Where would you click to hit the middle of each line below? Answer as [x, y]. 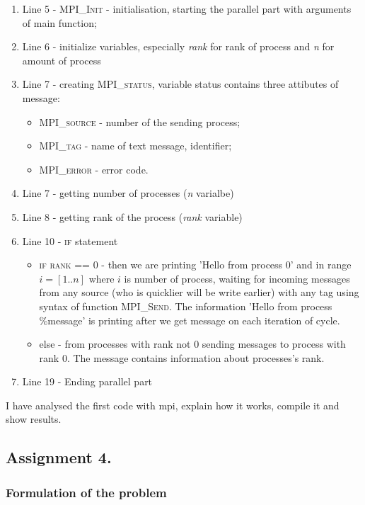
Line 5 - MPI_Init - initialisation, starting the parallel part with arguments [187, 8]
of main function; [59, 22]
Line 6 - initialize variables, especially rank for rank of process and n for [178, 46]
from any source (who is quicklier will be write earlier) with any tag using [199, 292]
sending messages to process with [274, 344]
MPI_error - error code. [94, 169]
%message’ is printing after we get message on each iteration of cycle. [190, 320]
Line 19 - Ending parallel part [87, 381]
